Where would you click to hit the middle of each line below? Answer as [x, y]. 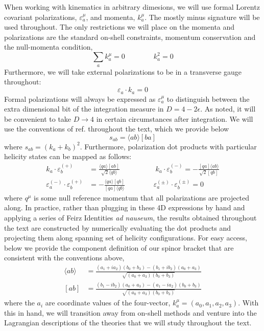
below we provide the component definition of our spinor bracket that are [119, 247]
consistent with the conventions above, [64, 258]
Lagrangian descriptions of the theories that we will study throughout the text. [128, 323]
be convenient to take [38, 118]
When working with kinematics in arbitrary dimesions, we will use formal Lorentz [132, 7]
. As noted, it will [228, 109]
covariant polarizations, [41, 17]
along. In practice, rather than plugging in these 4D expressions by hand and [125, 207]
